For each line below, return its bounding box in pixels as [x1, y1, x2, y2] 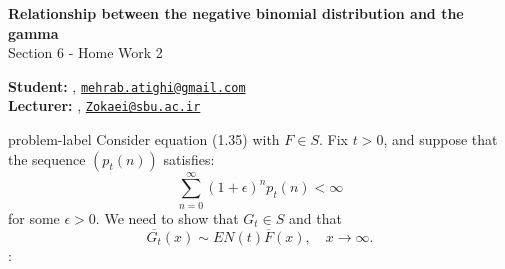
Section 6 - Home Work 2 [8, 42, 163, 63]
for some [8, 207, 60, 228]
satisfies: [163, 148, 215, 169]
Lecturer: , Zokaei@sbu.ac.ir [8, 95, 201, 116]
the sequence [8, 148, 86, 169]
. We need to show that [95, 207, 239, 228]
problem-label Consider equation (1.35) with [8, 129, 280, 150]
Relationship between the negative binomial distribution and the [8, 3, 464, 23]
